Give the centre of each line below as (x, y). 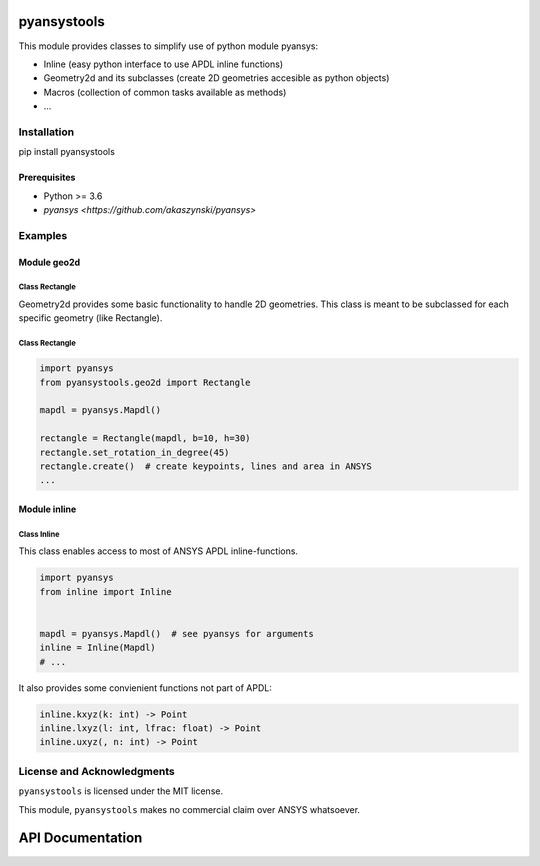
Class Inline (39, 534)
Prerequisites (47, 177)
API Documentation (80, 838)
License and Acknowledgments (96, 771)
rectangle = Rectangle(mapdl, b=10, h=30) (145, 438)
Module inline (47, 509)
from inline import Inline (105, 591)
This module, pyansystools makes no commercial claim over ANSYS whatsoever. (189, 809)
